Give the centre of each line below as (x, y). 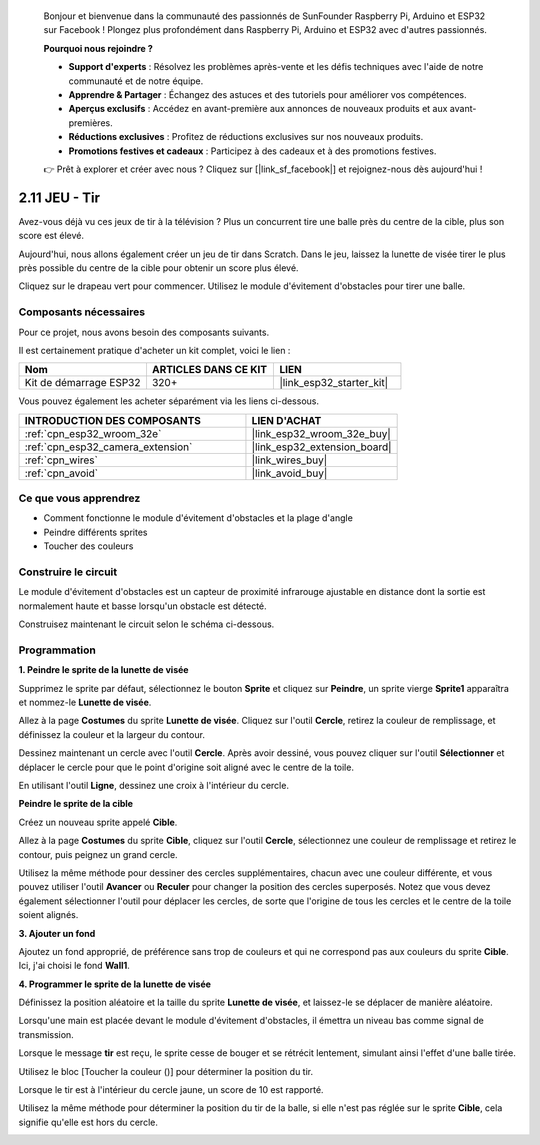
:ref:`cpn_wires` (61, 460)
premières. (91, 122)
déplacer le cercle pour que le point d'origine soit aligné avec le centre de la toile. (186, 767)
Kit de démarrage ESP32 (82, 383)
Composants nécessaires (81, 312)
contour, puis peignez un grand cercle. (98, 854)
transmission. (46, 1034)
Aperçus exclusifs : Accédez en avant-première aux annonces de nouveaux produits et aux (258, 109)
